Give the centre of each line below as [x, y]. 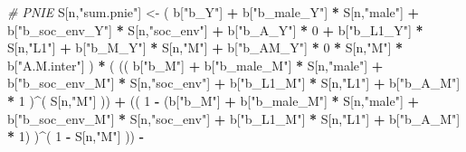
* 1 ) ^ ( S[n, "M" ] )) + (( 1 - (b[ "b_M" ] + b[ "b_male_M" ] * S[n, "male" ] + [214, 100]
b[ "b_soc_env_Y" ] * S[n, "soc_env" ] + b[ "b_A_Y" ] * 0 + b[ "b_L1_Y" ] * [215, 29]
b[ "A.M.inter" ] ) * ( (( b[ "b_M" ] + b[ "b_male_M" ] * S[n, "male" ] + [195, 65]
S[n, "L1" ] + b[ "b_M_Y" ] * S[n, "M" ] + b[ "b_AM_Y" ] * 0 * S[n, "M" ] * [205, 47]
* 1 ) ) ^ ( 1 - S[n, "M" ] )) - [76, 136]
